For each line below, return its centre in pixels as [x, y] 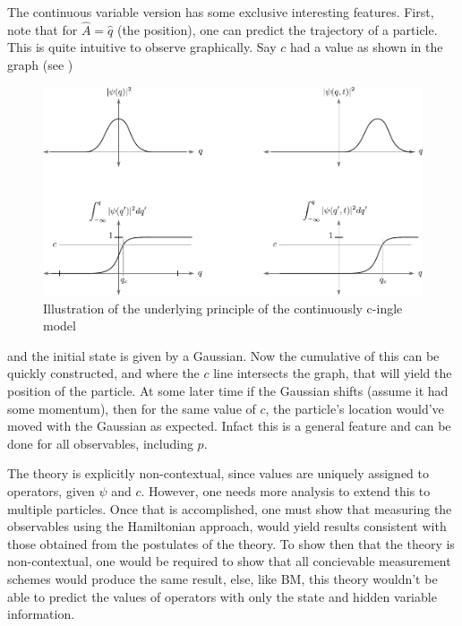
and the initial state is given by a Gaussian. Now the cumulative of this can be [223, 355]
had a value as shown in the [366, 47]
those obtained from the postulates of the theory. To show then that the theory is [231, 543]
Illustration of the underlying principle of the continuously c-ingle [223, 308]
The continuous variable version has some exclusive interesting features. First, [221, 12]
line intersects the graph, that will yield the [333, 373]
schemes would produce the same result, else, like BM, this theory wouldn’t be [222, 578]
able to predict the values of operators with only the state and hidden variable [222, 596]
